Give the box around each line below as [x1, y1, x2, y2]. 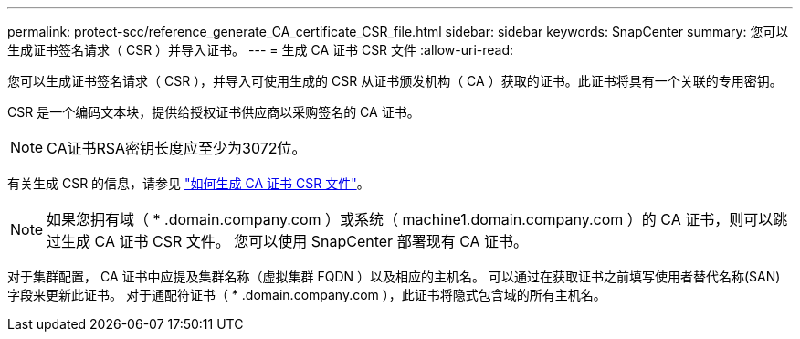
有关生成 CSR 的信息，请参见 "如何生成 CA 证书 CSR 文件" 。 [7, 175, 370, 191]
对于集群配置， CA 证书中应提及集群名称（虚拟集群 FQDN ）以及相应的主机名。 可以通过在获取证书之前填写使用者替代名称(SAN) [7, 269, 781, 284]
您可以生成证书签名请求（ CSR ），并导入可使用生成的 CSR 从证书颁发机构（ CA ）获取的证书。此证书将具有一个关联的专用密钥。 [7, 73, 783, 89]
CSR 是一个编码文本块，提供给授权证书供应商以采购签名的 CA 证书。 [7, 104, 420, 120]
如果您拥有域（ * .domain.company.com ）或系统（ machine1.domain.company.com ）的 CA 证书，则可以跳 [47, 210, 788, 228]
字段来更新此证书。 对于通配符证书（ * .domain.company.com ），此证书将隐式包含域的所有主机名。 [7, 287, 606, 302]
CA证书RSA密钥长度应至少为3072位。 [47, 139, 307, 157]
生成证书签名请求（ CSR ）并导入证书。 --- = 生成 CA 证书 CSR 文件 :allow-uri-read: [7, 42, 514, 58]
